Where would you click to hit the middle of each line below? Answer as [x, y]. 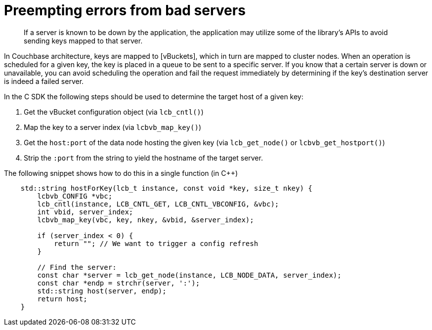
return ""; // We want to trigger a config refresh [156, 243]
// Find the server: [77, 267]
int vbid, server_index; [85, 212]
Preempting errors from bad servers [125, 10]
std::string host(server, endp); [102, 291]
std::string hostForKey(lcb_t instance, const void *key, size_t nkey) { [166, 188]
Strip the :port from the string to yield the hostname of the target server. [143, 158]
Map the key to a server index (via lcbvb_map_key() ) [112, 127]
